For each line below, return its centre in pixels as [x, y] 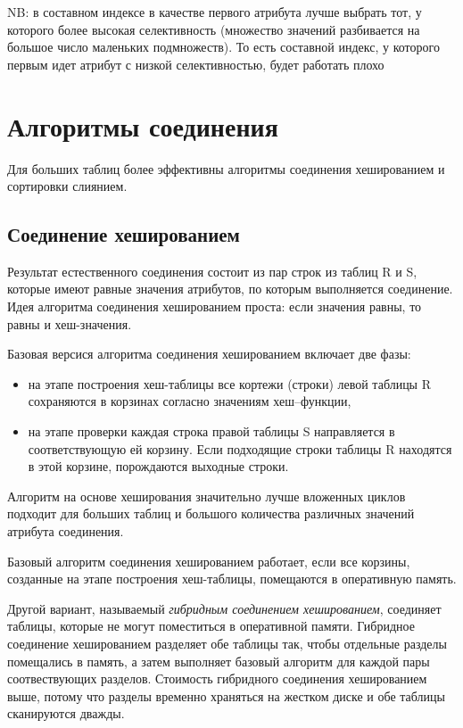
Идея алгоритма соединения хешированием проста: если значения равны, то [215, 306]
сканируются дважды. [66, 713]
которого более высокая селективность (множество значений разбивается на [214, 29]
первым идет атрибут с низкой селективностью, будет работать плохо [196, 64]
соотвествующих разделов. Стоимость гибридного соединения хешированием [217, 678]
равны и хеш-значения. [70, 323]
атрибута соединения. [66, 531]
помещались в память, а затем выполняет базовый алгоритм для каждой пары [219, 661]
